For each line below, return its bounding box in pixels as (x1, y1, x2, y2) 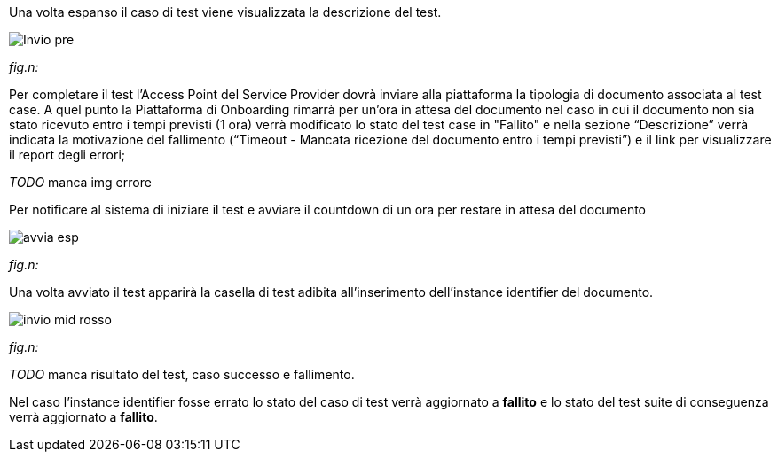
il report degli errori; (9, 147, 126, 162)
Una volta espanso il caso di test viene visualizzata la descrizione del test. (9, 4, 442, 19)
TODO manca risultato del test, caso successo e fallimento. (9, 367, 355, 382)
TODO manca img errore (9, 175, 152, 190)
